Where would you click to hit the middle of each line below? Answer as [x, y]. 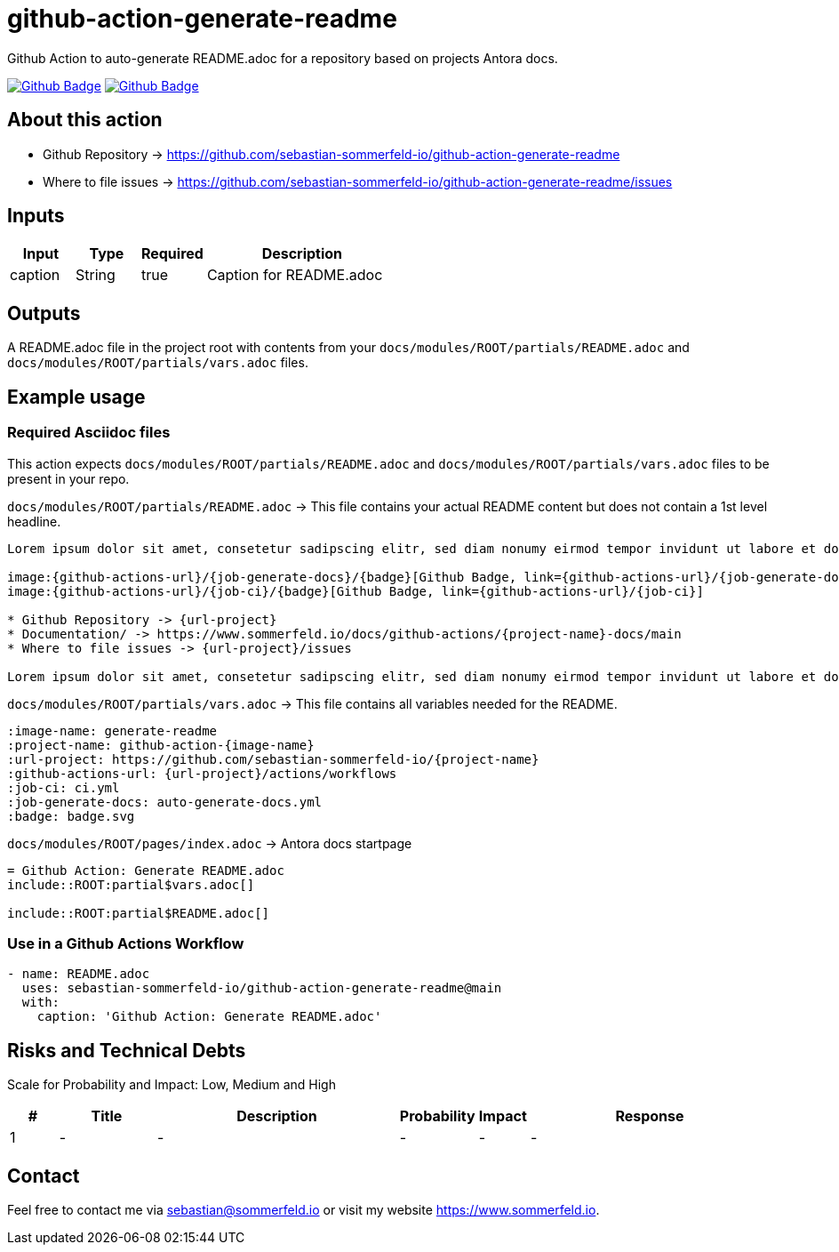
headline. [34, 521]
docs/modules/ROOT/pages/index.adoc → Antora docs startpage [210, 843]
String [95, 275]
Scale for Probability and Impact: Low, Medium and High [172, 1085]
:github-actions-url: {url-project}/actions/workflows [202, 773]
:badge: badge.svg [71, 816]
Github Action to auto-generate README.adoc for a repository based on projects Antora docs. [283, 58]
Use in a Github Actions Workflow [126, 943]
